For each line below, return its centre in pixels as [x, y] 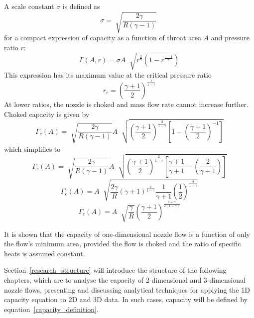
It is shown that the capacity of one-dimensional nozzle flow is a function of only [127, 234]
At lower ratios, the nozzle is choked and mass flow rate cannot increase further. [126, 104]
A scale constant [29, 6]
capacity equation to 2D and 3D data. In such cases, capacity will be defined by [126, 299]
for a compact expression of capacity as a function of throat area [103, 38]
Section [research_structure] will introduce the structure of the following [115, 270]
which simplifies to [32, 149]
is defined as [81, 6]
